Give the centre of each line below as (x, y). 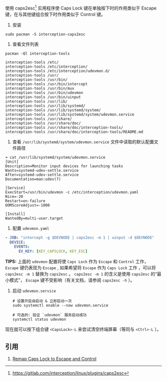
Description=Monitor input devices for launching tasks (64, 166)
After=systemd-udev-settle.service (42, 175)
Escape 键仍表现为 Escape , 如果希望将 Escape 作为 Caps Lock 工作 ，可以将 (81, 268)
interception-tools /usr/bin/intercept (46, 84)
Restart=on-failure (25, 201)
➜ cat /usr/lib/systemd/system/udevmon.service (55, 157)
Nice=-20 (14, 196)
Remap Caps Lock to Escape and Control (54, 359)
